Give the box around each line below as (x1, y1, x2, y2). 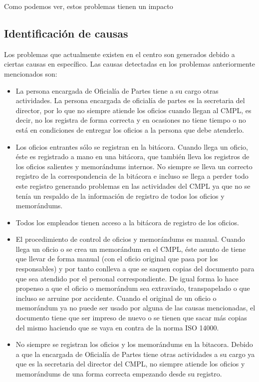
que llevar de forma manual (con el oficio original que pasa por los (15, 253, 218, 264)
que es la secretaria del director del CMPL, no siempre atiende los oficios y (15, 358, 245, 369)
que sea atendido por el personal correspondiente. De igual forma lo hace (15, 273, 239, 283)
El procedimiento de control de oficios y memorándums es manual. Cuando (15, 234, 245, 244)
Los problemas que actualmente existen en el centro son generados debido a (4, 49, 235, 59)
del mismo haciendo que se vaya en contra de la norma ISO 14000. (15, 322, 219, 332)
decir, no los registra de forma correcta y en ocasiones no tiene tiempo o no (15, 115, 246, 125)
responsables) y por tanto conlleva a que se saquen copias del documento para (15, 263, 255, 274)
